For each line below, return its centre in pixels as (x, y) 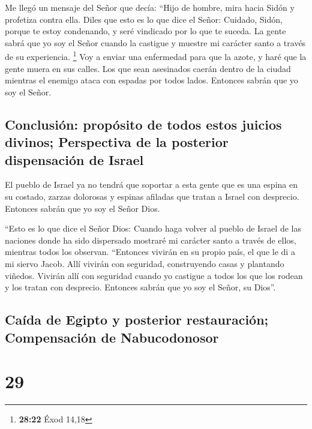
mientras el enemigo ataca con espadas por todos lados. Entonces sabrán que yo (151, 80)
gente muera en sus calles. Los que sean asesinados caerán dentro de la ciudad (148, 68)
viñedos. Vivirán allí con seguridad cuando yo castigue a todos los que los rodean (154, 275)
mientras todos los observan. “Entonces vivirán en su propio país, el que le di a (150, 252)
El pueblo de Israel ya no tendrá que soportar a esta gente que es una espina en (151, 184)
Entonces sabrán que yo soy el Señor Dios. (82, 208)
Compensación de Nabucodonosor (112, 337)
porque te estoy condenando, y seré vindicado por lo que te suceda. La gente (145, 31)
